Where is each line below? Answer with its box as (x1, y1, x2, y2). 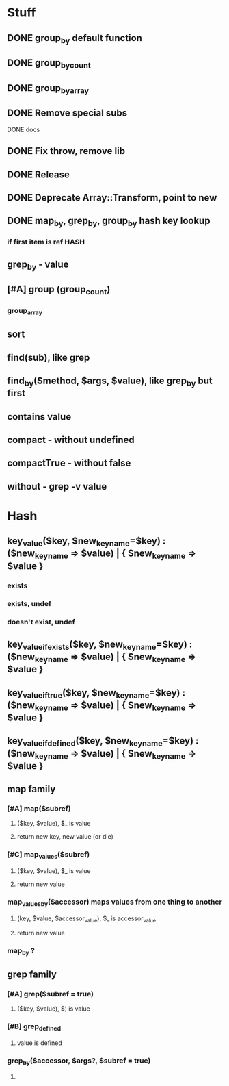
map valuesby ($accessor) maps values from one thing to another (7, 897, 222, 908)
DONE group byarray (7, 82, 90, 95)
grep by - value (7, 258, 69, 272)
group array (7, 306, 42, 316)
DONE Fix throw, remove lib (7, 145, 125, 157)
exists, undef (7, 599, 52, 609)
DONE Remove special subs (7, 108, 128, 119)
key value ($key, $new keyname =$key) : (7, 535, 166, 548)
